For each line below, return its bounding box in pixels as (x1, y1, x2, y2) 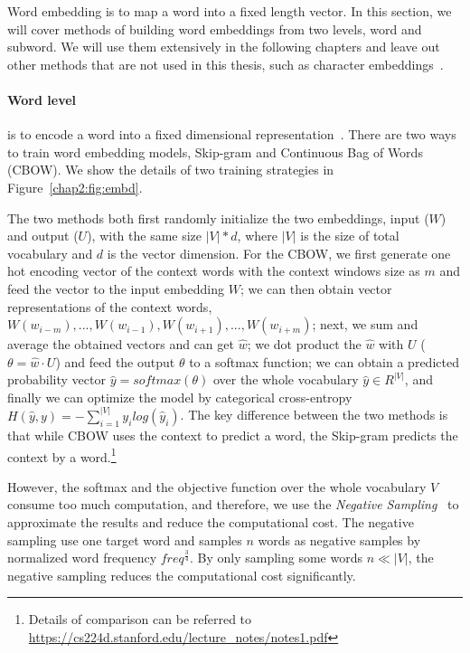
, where (237, 226, 277, 245)
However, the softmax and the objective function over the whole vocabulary (7, 477, 427, 496)
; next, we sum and (312, 315, 418, 334)
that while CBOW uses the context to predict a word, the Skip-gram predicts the (7, 425, 458, 444)
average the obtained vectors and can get (7, 335, 234, 354)
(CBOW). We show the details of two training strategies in (7, 160, 334, 179)
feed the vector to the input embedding (7, 279, 224, 298)
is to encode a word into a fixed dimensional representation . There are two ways (7, 125, 456, 144)
